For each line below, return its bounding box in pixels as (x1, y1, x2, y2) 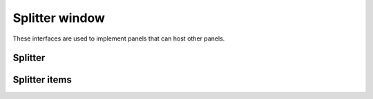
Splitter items (12, 74, 72, 86)
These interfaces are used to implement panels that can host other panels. (12, 34, 225, 43)
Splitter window (12, 10, 105, 25)
